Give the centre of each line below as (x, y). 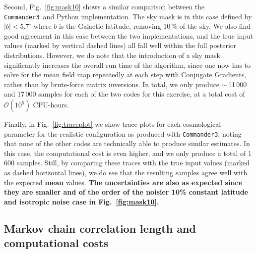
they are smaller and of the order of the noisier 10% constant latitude (126, 192)
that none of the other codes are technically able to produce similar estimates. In (127, 143)
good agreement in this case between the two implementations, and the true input (129, 35)
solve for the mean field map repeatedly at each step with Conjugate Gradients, (125, 75)
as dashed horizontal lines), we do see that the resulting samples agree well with (126, 173)
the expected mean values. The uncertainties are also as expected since (123, 182)
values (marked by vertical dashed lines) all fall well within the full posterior (120, 45)
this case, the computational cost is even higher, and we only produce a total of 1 (128, 153)
